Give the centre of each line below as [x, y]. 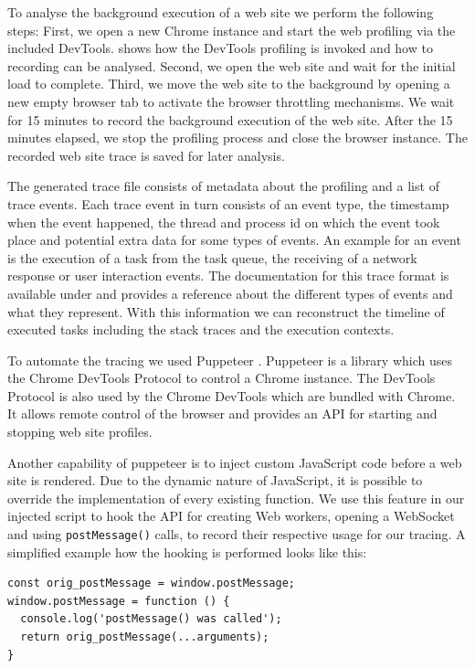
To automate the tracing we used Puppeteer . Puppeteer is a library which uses [230, 360]
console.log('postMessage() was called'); [151, 619]
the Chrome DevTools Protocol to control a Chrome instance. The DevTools [222, 378]
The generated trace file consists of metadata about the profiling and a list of [223, 186]
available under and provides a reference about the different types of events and [230, 293]
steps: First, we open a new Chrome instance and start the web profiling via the [232, 30]
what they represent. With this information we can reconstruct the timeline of [226, 311]
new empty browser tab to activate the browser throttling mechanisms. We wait [231, 101]
